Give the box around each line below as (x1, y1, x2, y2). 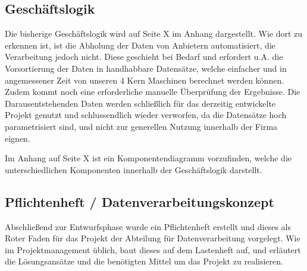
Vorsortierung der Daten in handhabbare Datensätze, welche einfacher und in (5, 62, 287, 74)
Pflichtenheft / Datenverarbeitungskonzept (5, 192, 274, 211)
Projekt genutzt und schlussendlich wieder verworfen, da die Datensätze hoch (5, 109, 287, 121)
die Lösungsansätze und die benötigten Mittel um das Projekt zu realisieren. (5, 255, 283, 267)
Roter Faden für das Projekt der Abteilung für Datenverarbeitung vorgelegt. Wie (5, 232, 300, 244)
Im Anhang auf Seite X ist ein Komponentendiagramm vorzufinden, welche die (5, 152, 292, 164)
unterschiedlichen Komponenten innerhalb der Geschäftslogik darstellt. (5, 163, 262, 176)
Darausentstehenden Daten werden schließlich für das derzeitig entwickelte (5, 97, 276, 109)
